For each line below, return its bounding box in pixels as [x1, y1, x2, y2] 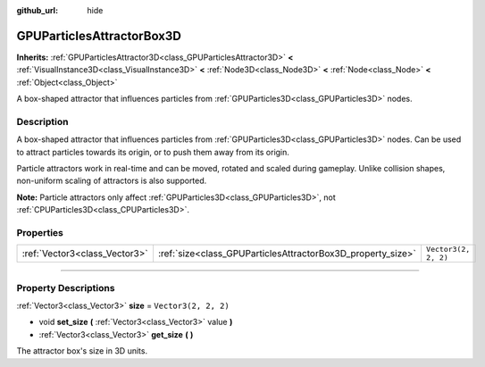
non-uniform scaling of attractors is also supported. [16, 175, 207, 187]
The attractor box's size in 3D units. [16, 346, 147, 356]
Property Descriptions [16, 281, 115, 294]
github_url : [16, 5, 58, 15]
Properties [16, 226, 64, 238]
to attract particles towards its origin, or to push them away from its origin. [16, 146, 290, 157]
